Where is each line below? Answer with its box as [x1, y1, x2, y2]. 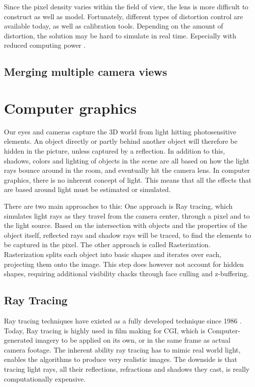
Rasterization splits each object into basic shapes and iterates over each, [4, 249, 222, 259]
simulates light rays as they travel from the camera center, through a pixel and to [4, 210, 250, 221]
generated [4, 335, 33, 345]
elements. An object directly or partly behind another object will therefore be [4, 136, 238, 146]
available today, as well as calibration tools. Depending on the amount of [4, 21, 224, 31]
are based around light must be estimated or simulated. [4, 184, 171, 194]
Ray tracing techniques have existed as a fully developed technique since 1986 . [4, 315, 242, 325]
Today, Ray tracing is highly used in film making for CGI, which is [4, 325, 205, 335]
